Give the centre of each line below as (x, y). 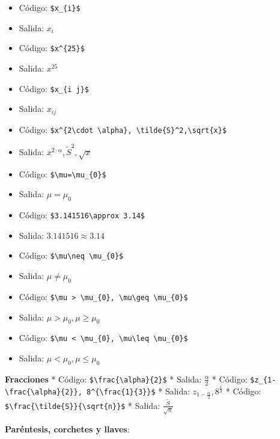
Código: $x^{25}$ (52, 48)
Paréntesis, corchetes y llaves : (67, 428)
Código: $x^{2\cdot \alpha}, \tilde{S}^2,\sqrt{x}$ (123, 129)
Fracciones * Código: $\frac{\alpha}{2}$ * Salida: (103, 379)
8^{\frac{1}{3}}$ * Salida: (138, 391)
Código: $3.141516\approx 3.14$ (82, 215)
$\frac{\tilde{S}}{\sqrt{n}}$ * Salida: (83, 405)
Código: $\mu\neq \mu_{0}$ (71, 255)
